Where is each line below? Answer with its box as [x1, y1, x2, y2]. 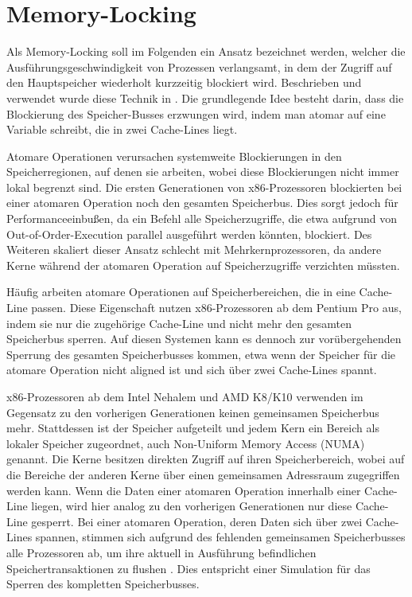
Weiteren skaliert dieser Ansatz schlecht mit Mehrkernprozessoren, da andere [6, 241, 382, 258]
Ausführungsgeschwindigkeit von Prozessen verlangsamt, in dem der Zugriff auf [6, 58, 392, 75]
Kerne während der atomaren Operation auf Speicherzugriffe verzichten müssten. [6, 256, 400, 273]
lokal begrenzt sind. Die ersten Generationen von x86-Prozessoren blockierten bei [6, 178, 402, 195]
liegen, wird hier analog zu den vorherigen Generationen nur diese [31, 497, 352, 514]
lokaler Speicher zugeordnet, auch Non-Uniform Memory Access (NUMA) [6, 435, 365, 451]
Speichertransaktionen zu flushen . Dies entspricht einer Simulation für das [6, 560, 371, 576]
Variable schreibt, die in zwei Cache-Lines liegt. [6, 121, 238, 138]
